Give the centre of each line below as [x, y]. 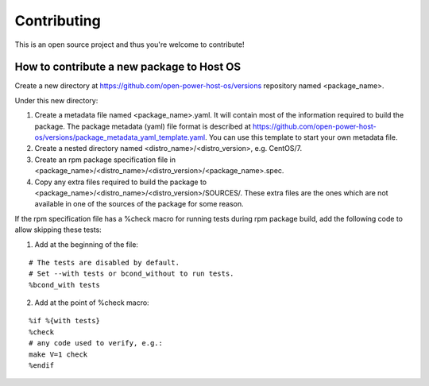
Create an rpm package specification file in [105, 160]
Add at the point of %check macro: [92, 303]
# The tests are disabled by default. [104, 262]
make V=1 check [58, 354]
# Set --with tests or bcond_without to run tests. [131, 274]
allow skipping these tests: [58, 230]
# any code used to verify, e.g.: [96, 343]
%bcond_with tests [65, 285]
